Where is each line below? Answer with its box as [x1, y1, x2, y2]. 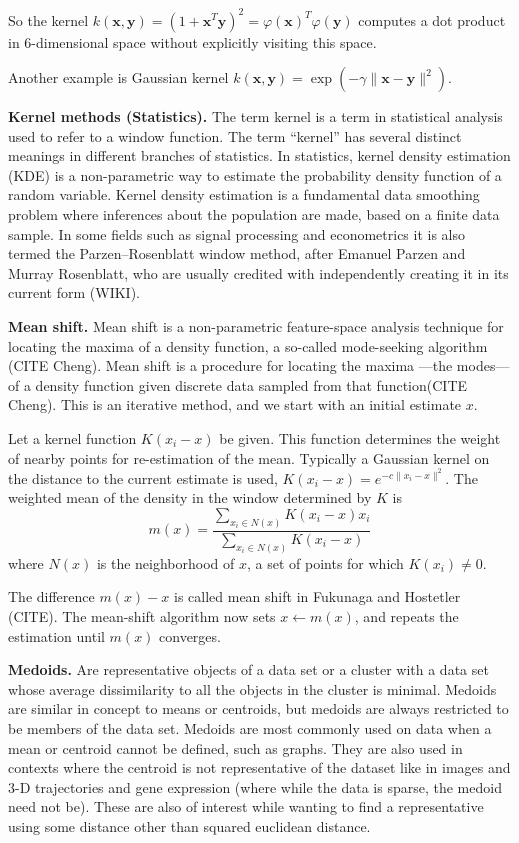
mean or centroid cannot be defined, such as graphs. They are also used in [8, 737, 463, 758]
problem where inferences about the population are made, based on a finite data [8, 204, 500, 225]
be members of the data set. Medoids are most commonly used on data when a [8, 717, 492, 738]
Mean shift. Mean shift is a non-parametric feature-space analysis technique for [8, 316, 504, 337]
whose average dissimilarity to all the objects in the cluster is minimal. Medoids [8, 678, 497, 699]
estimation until [8, 625, 105, 646]
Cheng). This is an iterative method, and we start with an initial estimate [8, 394, 462, 415]
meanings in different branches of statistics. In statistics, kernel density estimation [8, 145, 511, 166]
